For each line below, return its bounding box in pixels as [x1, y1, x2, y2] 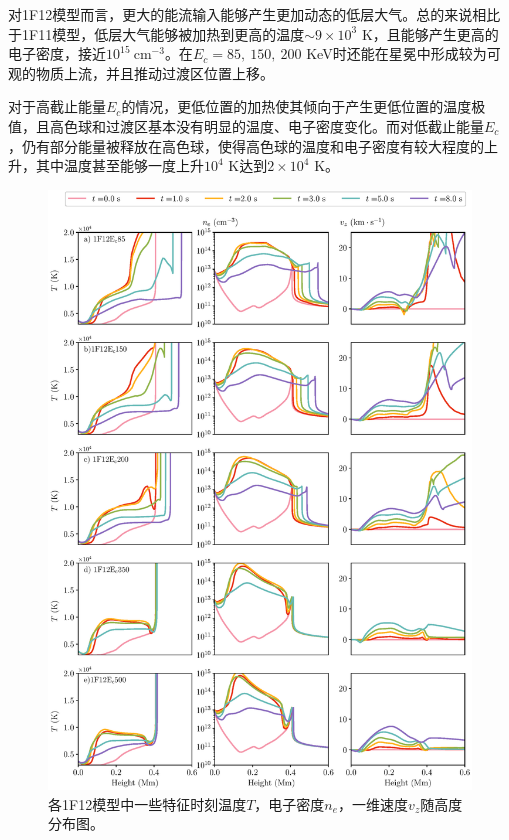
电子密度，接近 [8, 43, 106, 64]
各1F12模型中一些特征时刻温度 [48, 793, 247, 814]
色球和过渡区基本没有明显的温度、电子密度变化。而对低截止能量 [63, 115, 484, 136]
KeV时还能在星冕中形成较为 [306, 43, 487, 64]
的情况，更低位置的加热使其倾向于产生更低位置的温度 [121, 96, 472, 117]
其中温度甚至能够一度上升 [35, 155, 204, 176]
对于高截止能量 [8, 96, 106, 117]
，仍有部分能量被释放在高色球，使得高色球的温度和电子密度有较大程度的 [8, 135, 484, 156]
